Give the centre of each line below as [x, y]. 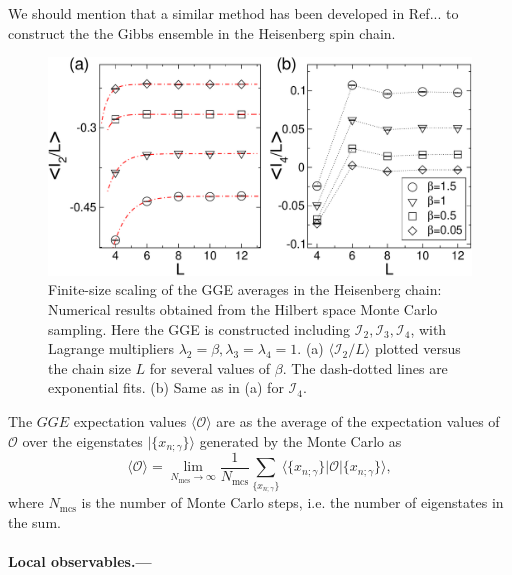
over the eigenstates [82, 440]
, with [428, 328]
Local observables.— [80, 561]
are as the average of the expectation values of [358, 420]
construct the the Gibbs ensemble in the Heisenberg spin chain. [202, 32]
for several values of [210, 367]
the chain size [89, 367]
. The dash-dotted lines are [365, 367]
